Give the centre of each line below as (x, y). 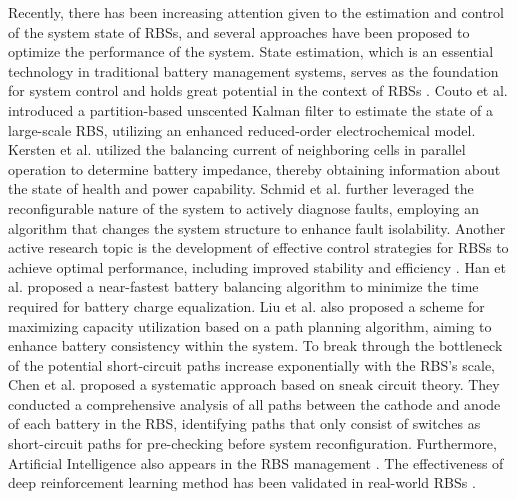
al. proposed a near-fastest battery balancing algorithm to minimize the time (243, 286)
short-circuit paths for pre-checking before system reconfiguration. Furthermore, (252, 443)
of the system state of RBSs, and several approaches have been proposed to (239, 31)
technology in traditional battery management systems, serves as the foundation (253, 70)
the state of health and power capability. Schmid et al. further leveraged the (241, 188)
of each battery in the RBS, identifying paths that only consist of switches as (244, 423)
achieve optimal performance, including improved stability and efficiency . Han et (257, 266)
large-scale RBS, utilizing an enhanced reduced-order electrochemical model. (242, 129)
